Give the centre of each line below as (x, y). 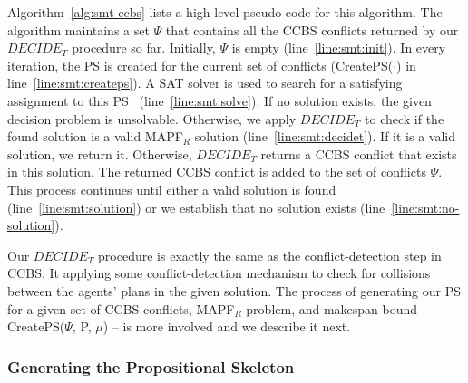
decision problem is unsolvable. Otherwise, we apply (152, 118)
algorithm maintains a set (78, 29)
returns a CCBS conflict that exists (359, 153)
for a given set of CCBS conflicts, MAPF (121, 308)
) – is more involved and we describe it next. (227, 326)
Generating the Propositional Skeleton (151, 366)
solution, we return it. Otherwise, (100, 153)
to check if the (405, 118)
